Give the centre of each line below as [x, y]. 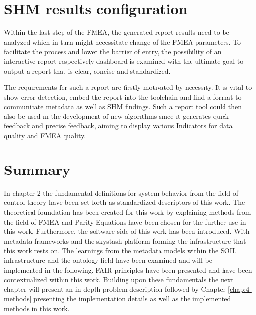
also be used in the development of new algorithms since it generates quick [116, 116]
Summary [37, 169]
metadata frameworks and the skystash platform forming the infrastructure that [125, 241]
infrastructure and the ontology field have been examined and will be [108, 260]
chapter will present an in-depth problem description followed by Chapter [115, 289]
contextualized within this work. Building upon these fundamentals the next [119, 279]
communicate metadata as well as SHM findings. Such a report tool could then [123, 106]
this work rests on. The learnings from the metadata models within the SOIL [120, 250]
